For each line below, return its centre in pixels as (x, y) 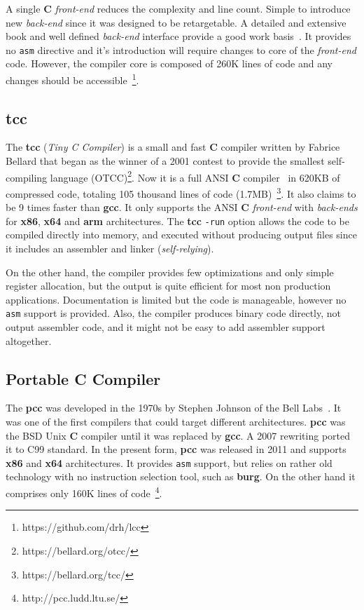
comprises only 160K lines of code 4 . (84, 492)
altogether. (29, 340)
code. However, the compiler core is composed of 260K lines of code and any (169, 63)
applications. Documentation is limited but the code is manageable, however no (176, 299)
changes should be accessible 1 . (72, 79)
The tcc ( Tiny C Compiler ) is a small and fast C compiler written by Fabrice (173, 147)
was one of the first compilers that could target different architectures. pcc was (176, 422)
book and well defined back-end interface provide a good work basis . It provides (178, 36)
